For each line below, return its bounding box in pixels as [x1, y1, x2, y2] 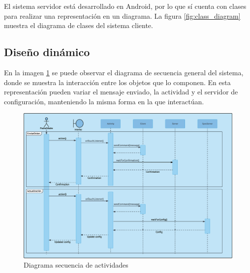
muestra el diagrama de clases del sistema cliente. [4, 20, 153, 30]
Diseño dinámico [4, 44, 90, 60]
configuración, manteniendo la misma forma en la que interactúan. [4, 96, 204, 106]
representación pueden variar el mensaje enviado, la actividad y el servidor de [4, 87, 238, 97]
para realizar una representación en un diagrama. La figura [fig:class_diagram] [4, 10, 241, 21]
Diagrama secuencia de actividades [24, 260, 128, 270]
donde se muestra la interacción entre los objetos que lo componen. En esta [4, 77, 231, 87]
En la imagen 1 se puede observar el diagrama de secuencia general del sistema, [4, 67, 244, 77]
